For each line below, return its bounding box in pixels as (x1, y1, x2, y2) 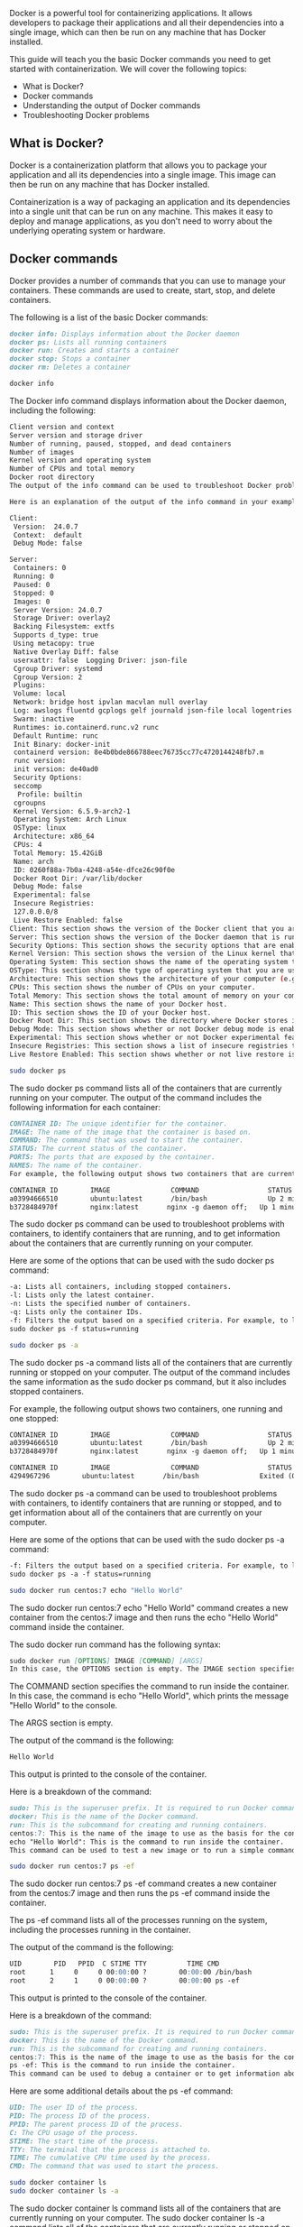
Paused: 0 (13, 580, 50, 589)
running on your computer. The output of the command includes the (9, 1091, 262, 1103)
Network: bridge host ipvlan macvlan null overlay (13, 698, 207, 707)
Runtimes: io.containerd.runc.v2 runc (13, 722, 160, 732)
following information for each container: (9, 1101, 161, 1112)
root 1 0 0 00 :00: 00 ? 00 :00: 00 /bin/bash (9, 1968, 252, 1977)
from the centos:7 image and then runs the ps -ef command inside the (9, 1888, 271, 1899)
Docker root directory (9, 473, 95, 482)
